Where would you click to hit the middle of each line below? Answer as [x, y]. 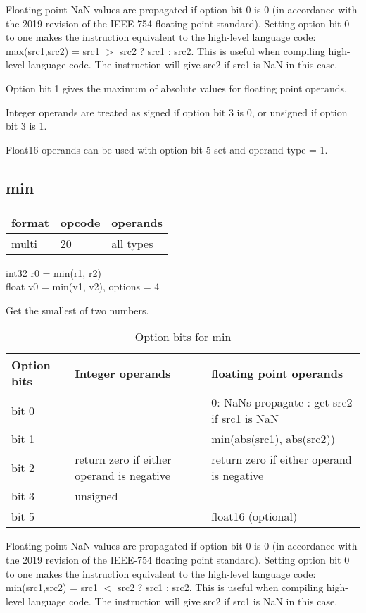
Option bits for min [183, 337]
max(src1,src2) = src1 [53, 50]
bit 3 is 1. [26, 126]
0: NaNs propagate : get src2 [282, 402]
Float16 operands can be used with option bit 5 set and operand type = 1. [167, 149]
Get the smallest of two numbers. [77, 310]
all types [132, 243]
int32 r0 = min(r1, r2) [53, 272]
